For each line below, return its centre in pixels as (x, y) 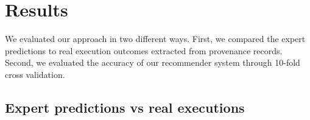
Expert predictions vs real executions (125, 107)
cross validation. (35, 74)
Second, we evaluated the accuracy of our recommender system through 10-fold (153, 62)
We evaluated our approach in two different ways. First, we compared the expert (155, 39)
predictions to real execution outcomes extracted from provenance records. (144, 50)
